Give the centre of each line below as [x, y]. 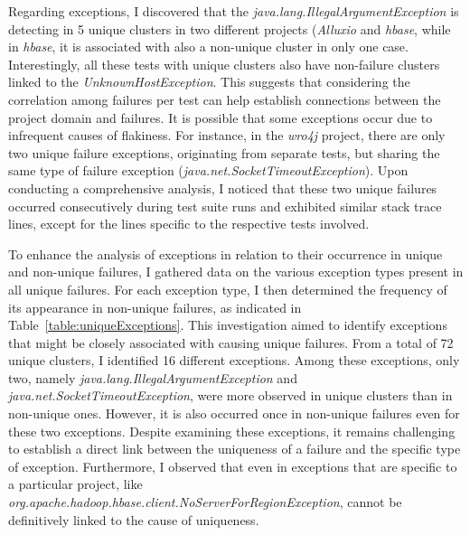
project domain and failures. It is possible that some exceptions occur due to [221, 117]
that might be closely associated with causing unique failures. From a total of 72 [231, 342]
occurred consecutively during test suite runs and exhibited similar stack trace [225, 206]
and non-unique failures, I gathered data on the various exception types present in [236, 272]
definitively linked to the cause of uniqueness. [134, 519]
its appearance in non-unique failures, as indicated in [155, 307]
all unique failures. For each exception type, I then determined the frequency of [228, 289]
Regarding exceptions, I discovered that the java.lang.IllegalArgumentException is [234, 11]
